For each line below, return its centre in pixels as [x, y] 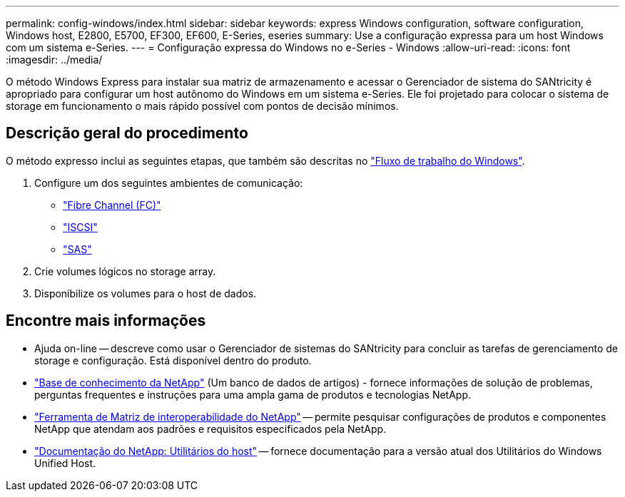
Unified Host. [65, 463]
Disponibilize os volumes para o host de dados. [146, 293]
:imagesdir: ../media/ [54, 60]
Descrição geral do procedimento [127, 133]
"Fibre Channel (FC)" [112, 205]
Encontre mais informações [106, 321]
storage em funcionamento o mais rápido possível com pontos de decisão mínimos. [202, 106]
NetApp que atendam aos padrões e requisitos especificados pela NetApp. [210, 429]
